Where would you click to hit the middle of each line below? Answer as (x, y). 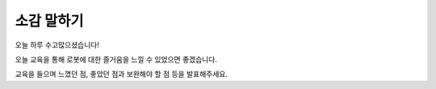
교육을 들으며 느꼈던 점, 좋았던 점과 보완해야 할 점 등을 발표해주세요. (121, 74)
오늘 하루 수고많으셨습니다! (57, 45)
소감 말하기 (49, 21)
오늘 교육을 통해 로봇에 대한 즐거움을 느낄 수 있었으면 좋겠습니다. (116, 59)
